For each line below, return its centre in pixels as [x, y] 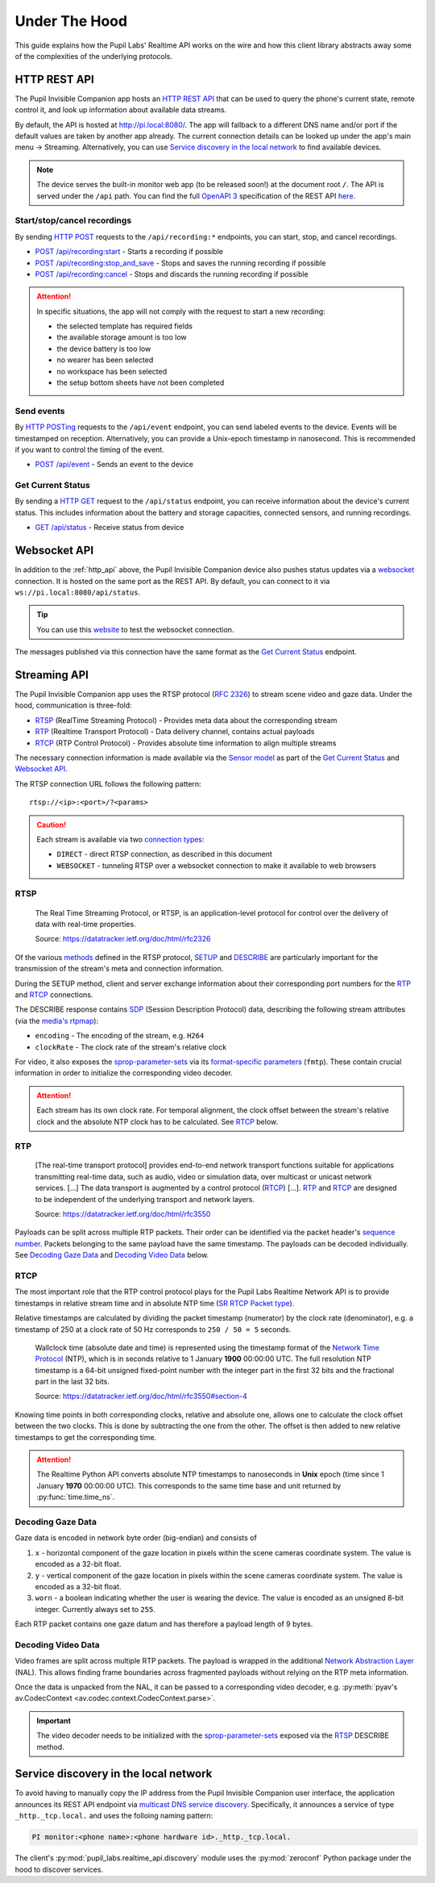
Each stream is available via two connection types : [120, 839]
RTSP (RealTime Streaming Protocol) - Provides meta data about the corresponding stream [186, 720]
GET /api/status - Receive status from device [110, 528]
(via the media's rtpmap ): [57, 1021]
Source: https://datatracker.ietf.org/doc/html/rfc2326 [123, 939]
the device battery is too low [104, 349]
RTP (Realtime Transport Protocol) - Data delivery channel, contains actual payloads [175, 732]
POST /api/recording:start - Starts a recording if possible [129, 252]
